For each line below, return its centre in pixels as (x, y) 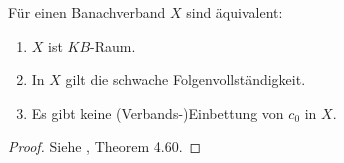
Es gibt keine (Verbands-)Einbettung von (157, 112)
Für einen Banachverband (87, 12)
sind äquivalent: (234, 12)
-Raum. (113, 45)
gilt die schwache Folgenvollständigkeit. (185, 79)
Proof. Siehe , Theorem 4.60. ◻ (105, 146)
